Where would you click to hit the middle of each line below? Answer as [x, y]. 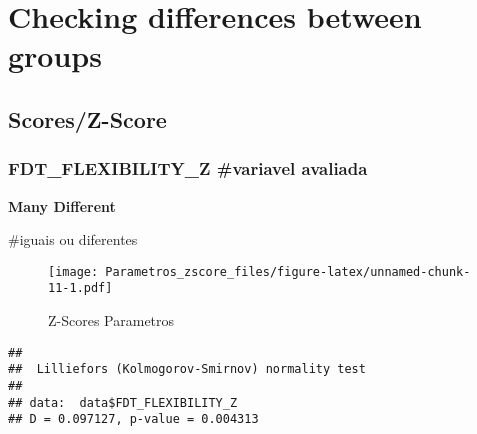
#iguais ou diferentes [73, 239]
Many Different [62, 205]
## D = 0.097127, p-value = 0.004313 [133, 419]
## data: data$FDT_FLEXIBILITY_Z [123, 402]
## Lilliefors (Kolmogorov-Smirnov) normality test [187, 369]
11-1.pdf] [80, 288]
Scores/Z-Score [87, 118]
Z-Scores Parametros [111, 320]
